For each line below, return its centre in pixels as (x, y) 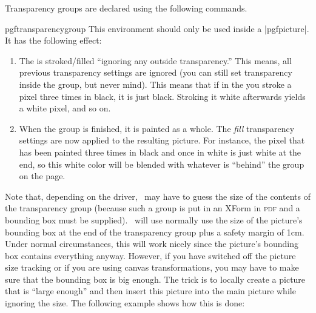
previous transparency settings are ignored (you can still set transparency (156, 72)
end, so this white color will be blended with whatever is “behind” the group (162, 164)
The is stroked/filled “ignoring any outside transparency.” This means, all (155, 60)
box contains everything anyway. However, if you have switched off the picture (150, 255)
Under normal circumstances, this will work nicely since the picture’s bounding (152, 244)
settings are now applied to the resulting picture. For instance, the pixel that (162, 140)
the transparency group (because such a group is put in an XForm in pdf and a (153, 208)
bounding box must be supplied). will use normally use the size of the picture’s (154, 219)
